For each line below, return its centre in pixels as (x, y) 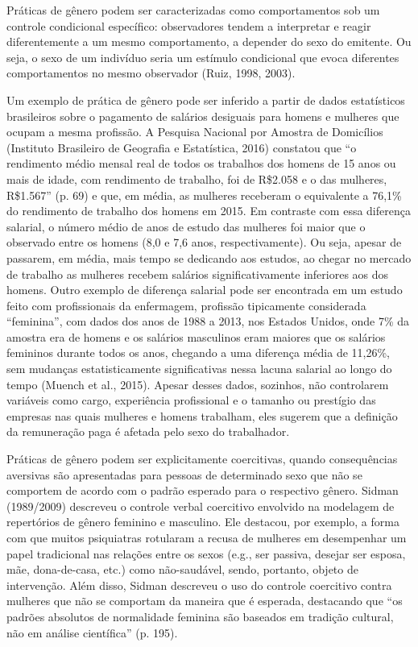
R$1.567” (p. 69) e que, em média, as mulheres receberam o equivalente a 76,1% (204, 195)
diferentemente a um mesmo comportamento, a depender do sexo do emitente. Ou (209, 41)
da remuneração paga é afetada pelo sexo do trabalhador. (148, 431)
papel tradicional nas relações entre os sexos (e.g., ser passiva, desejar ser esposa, (206, 553)
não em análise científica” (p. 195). (92, 632)
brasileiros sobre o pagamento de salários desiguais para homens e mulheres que (203, 116)
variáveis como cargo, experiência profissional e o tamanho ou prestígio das (191, 400)
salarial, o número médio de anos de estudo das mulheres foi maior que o (186, 226)
